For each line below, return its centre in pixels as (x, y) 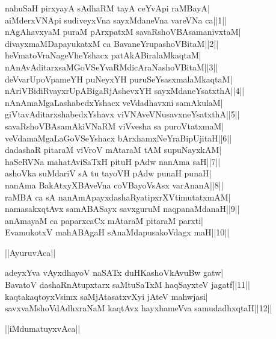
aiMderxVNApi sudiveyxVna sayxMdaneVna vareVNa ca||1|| (116, 20)
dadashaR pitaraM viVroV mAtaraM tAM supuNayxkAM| (113, 150)
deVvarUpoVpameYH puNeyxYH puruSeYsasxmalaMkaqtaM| (119, 79)
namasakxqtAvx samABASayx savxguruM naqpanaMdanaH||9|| (122, 209)
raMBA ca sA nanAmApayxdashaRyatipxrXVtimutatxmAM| (118, 197)
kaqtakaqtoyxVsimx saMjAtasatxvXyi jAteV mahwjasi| (106, 296)
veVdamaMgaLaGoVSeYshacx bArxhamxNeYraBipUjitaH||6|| (118, 138)
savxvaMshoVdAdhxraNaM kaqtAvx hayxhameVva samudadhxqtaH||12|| (139, 308)
